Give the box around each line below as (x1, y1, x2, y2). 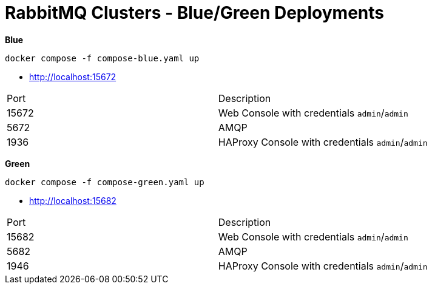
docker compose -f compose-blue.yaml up (5, 53, 200, 63)
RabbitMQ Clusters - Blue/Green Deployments (5, 2, 385, 23)
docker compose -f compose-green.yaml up (5, 177, 204, 187)
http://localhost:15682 (29, 195, 116, 206)
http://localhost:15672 (29, 71, 116, 82)
